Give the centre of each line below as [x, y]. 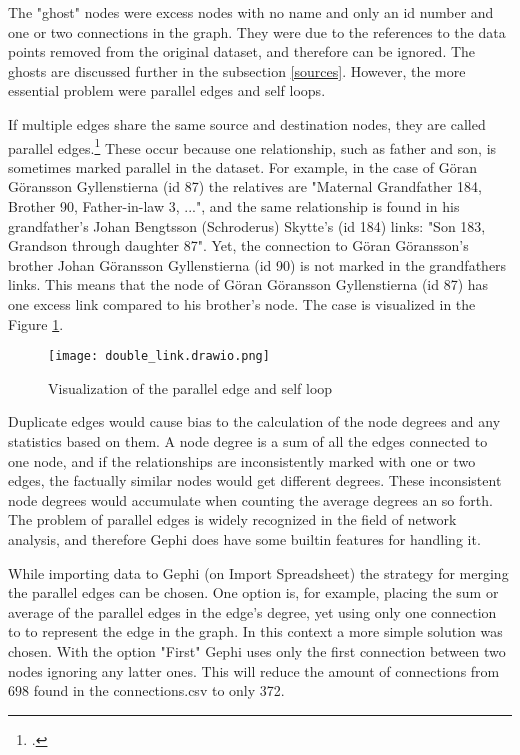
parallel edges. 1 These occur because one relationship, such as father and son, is [252, 146]
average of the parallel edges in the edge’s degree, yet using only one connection [252, 611]
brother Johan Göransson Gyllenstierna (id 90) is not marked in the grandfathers [257, 264]
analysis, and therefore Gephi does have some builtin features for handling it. [244, 538]
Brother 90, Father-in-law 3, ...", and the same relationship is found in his [234, 206]
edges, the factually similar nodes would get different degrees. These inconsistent [255, 480]
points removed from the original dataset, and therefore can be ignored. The [242, 51]
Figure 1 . [36, 323]
